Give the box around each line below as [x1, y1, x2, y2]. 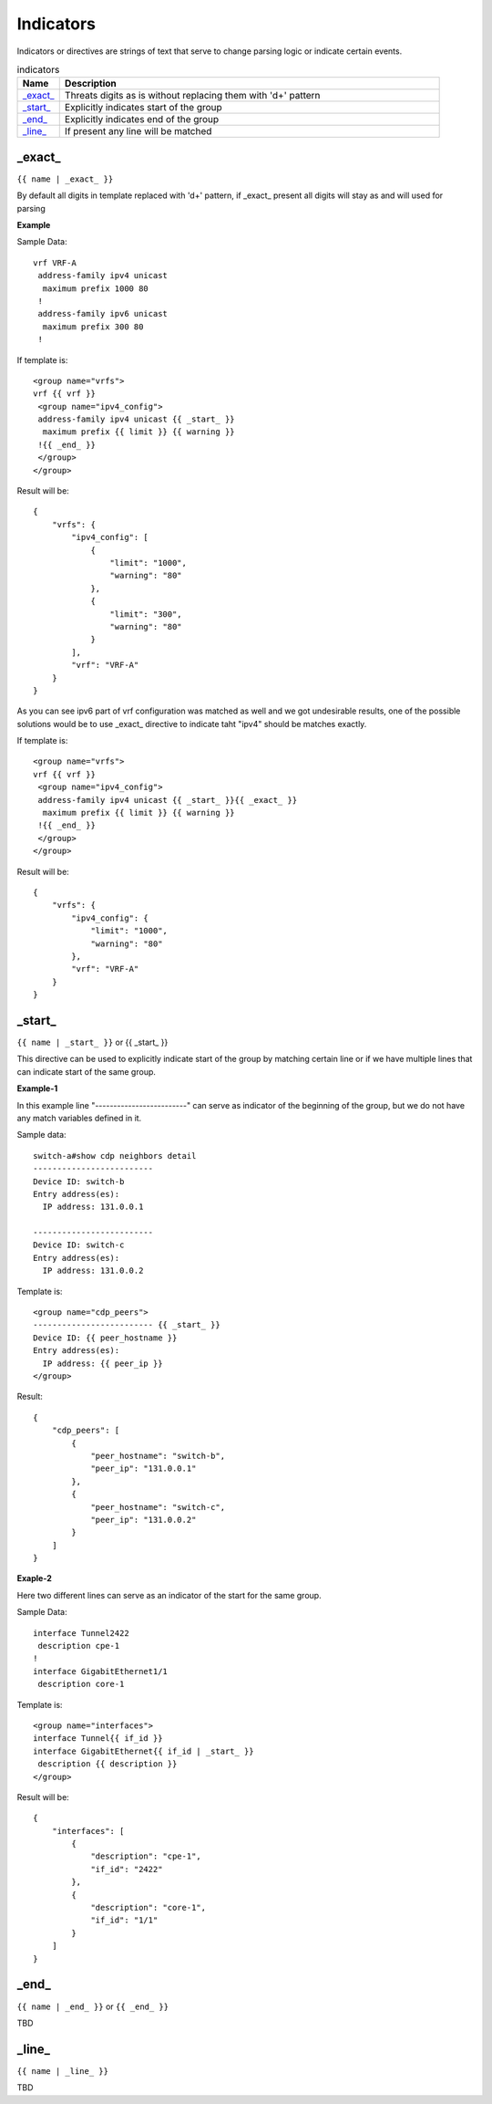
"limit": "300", [109, 609, 182, 620]
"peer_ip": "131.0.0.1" [90, 1463, 197, 1474]
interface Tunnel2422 [33, 1628, 129, 1638]
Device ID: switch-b [33, 1176, 125, 1186]
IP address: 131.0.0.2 [42, 1266, 144, 1276]
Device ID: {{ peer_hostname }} [33, 1332, 178, 1343]
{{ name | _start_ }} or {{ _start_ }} [16, 1036, 169, 1047]
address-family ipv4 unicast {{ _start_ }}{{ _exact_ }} [37, 795, 298, 805]
